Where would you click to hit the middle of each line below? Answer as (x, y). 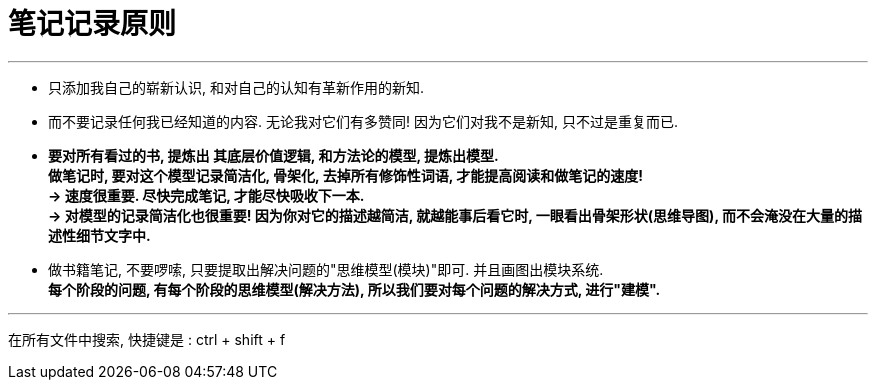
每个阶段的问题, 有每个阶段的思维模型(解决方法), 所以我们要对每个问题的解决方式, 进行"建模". (354, 289)
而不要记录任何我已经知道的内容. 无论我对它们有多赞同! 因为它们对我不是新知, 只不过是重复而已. (363, 121)
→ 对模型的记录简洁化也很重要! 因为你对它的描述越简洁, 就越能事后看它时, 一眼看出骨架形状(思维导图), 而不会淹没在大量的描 (455, 215)
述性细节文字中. (99, 235)
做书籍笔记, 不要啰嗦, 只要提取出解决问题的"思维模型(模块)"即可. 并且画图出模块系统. (326, 269)
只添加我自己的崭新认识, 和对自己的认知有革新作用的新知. (236, 87)
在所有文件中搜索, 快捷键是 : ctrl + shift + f (147, 339)
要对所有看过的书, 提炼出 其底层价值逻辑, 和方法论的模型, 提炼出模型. (273, 155)
